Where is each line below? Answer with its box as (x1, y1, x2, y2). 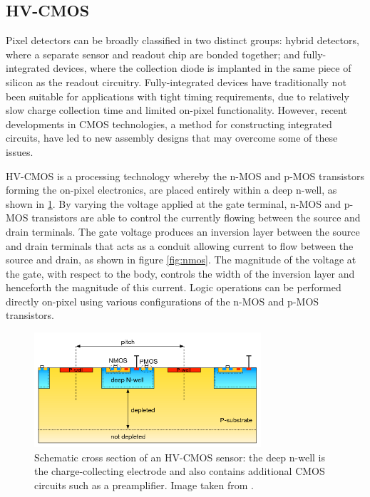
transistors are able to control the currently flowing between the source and (31, 210, 361, 225)
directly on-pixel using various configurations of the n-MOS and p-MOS (6, 293, 319, 308)
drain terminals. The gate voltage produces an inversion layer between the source (6, 224, 360, 239)
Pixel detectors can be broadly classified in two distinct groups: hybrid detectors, (6, 33, 359, 48)
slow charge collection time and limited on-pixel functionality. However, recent (6, 103, 347, 117)
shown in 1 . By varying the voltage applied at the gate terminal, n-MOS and (6, 196, 341, 211)
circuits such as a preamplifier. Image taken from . (34, 478, 254, 492)
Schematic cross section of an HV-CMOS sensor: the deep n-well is (34, 449, 326, 464)
